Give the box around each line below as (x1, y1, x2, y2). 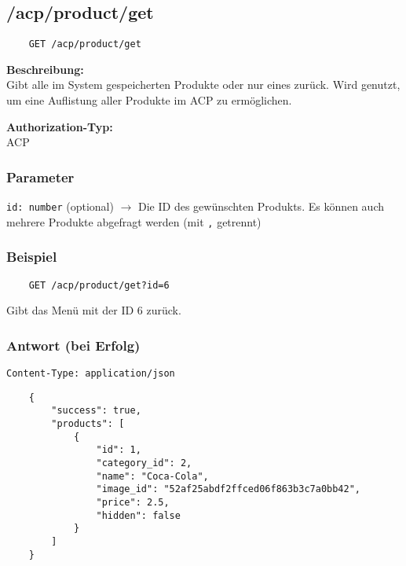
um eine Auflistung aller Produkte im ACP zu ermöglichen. (6, 92, 292, 108)
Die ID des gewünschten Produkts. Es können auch (138, 198, 385, 215)
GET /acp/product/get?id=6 (28, 279, 170, 291)
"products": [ (51, 418, 125, 430)
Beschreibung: (6, 61, 84, 77)
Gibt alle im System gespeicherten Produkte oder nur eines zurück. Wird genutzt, (6, 76, 401, 93)
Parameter (6, 167, 75, 186)
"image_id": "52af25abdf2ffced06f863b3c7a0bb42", (96, 483, 361, 495)
